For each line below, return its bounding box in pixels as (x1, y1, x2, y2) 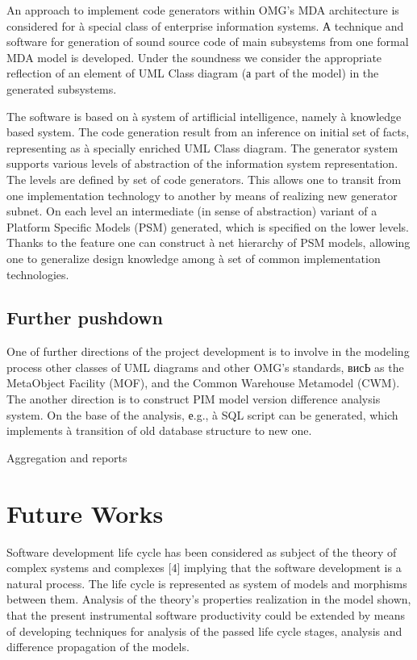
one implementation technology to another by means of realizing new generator (6, 186, 398, 203)
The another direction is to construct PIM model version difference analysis (6, 391, 381, 407)
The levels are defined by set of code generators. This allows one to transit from (6, 170, 402, 187)
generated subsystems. (6, 80, 117, 97)
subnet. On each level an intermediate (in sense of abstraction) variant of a (6, 203, 377, 219)
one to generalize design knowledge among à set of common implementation (6, 249, 381, 266)
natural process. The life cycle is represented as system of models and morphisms (6, 574, 407, 591)
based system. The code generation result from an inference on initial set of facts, (6, 123, 410, 140)
